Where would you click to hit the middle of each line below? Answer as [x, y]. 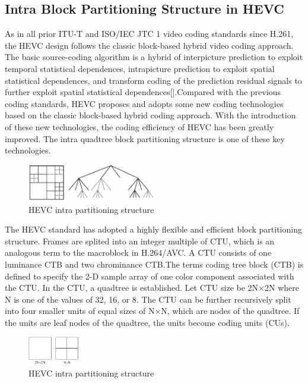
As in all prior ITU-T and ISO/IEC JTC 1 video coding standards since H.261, [149, 34]
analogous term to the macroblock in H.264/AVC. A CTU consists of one [138, 252]
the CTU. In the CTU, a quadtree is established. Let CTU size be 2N [132, 288]
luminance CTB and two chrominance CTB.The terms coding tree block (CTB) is [154, 264]
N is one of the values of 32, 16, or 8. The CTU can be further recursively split [148, 299]
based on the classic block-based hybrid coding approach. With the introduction [150, 115]
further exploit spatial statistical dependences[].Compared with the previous [143, 92]
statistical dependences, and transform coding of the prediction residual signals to [153, 80]
